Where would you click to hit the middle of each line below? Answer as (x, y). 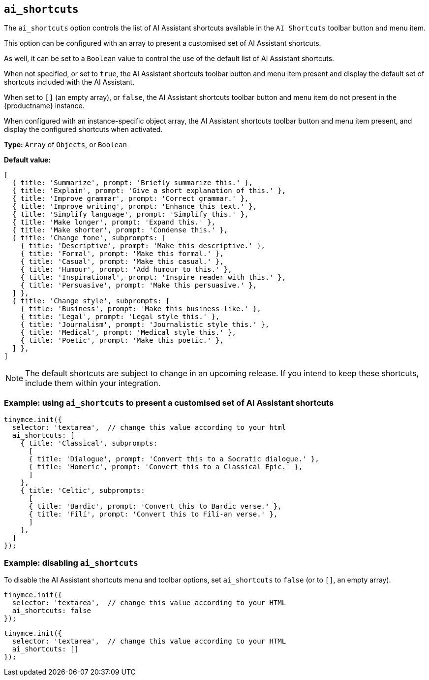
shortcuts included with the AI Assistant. (69, 82)
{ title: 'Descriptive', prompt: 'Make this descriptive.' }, (143, 246)
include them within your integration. (93, 383)
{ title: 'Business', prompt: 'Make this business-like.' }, (141, 309)
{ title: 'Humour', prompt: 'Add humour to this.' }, (126, 270)
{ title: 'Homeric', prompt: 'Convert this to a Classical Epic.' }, (166, 467)
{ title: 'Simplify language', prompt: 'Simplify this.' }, (130, 214)
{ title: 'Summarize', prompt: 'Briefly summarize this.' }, (132, 183)
